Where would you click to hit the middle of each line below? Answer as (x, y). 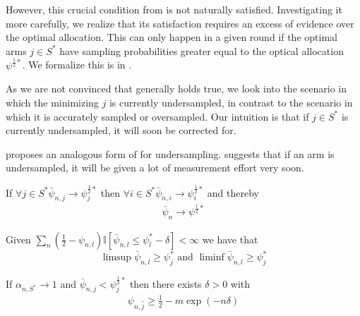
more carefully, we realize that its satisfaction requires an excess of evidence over (180, 23)
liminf (212, 258)
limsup (117, 258)
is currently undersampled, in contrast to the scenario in (231, 102)
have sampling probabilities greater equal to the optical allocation (202, 50)
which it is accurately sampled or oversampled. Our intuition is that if (157, 116)
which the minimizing (52, 102)
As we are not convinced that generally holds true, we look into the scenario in (176, 89)
